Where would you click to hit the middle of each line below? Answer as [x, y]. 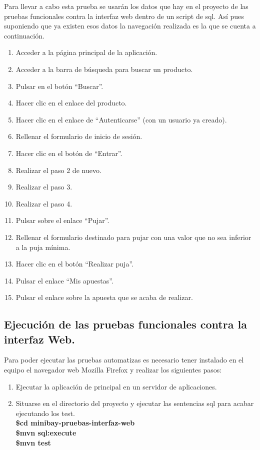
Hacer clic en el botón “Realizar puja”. [74, 264]
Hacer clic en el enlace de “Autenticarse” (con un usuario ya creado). [121, 119]
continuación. [24, 35]
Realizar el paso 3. [44, 187]
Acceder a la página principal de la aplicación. [86, 52]
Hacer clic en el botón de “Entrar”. [69, 153]
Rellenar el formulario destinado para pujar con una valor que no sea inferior [133, 237]
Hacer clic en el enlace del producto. [71, 103]
